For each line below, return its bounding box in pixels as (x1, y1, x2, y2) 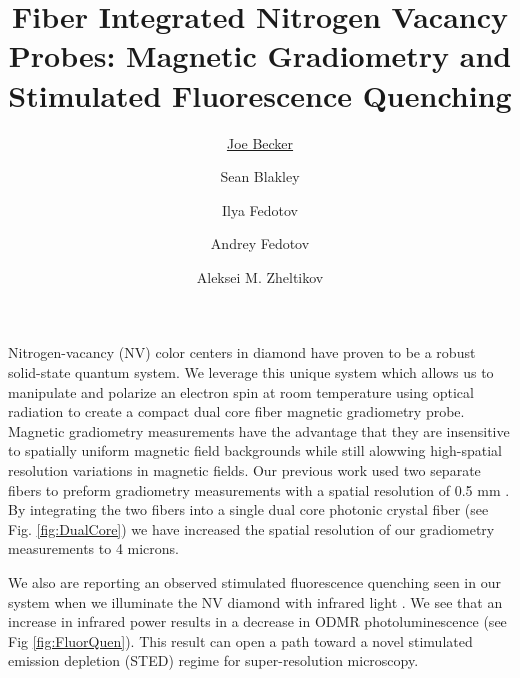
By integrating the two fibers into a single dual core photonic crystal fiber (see (8, 499, 489, 520)
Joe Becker (226, 132, 294, 153)
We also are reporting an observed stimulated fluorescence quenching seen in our (8, 572, 501, 592)
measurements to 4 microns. (8, 538, 179, 559)
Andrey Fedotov (210, 233, 310, 254)
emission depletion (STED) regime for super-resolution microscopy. (8, 650, 419, 671)
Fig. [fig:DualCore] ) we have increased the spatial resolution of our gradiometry (8, 518, 495, 539)
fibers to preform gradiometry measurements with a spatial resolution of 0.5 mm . (8, 479, 510, 500)
